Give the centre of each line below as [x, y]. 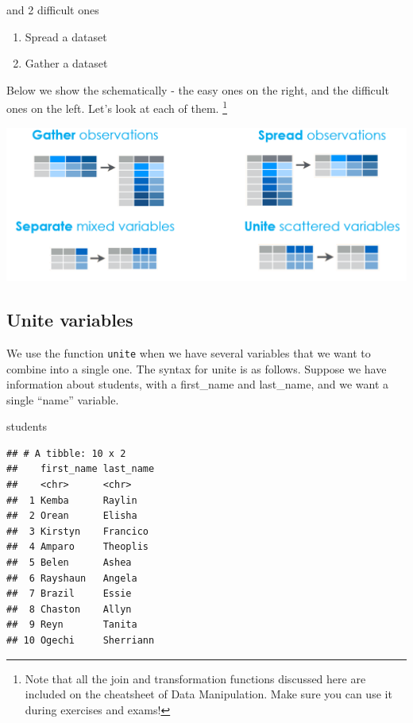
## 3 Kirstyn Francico [77, 531]
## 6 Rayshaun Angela [72, 578]
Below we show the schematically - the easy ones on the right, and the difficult [198, 89]
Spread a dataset [66, 36]
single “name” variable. [63, 399]
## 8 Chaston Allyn [69, 609]
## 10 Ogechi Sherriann [81, 640]
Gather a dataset [66, 63]
